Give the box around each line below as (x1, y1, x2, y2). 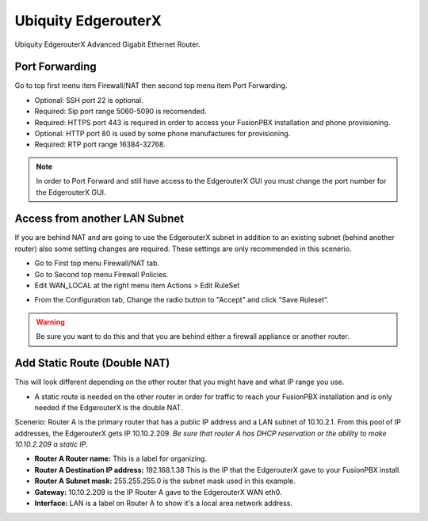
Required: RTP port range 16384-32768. (34, 139, 166, 150)
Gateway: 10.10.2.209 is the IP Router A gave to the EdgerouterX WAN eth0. (34, 487, 282, 496)
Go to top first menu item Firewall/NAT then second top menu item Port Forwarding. (14, 81, 288, 90)
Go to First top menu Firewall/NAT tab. (34, 258, 160, 268)
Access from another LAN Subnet (14, 212, 185, 226)
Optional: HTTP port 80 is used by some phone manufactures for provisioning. (34, 129, 291, 139)
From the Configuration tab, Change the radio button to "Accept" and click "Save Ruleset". (34, 295, 329, 305)
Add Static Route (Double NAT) (14, 356, 170, 370)
